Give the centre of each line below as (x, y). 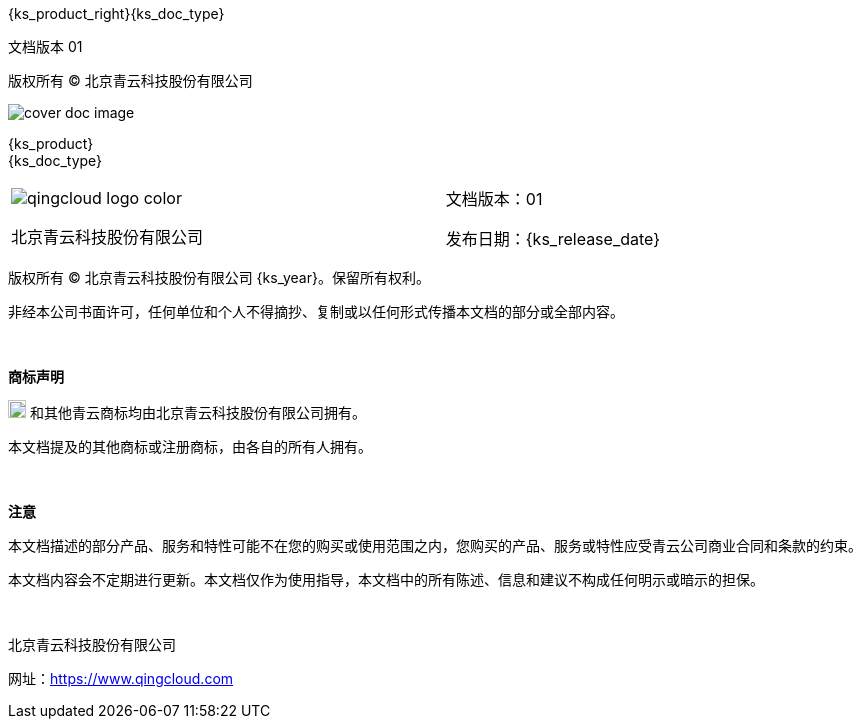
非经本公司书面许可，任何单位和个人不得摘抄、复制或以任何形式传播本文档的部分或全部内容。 (316, 311)
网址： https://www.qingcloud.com (121, 678)
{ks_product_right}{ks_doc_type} (116, 13)
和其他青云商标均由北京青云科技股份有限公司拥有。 (197, 412)
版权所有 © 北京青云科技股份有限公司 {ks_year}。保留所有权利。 (219, 277)
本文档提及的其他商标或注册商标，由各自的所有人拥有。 (190, 446)
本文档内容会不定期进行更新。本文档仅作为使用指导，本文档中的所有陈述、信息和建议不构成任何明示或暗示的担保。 (386, 579)
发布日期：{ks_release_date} (553, 239)
